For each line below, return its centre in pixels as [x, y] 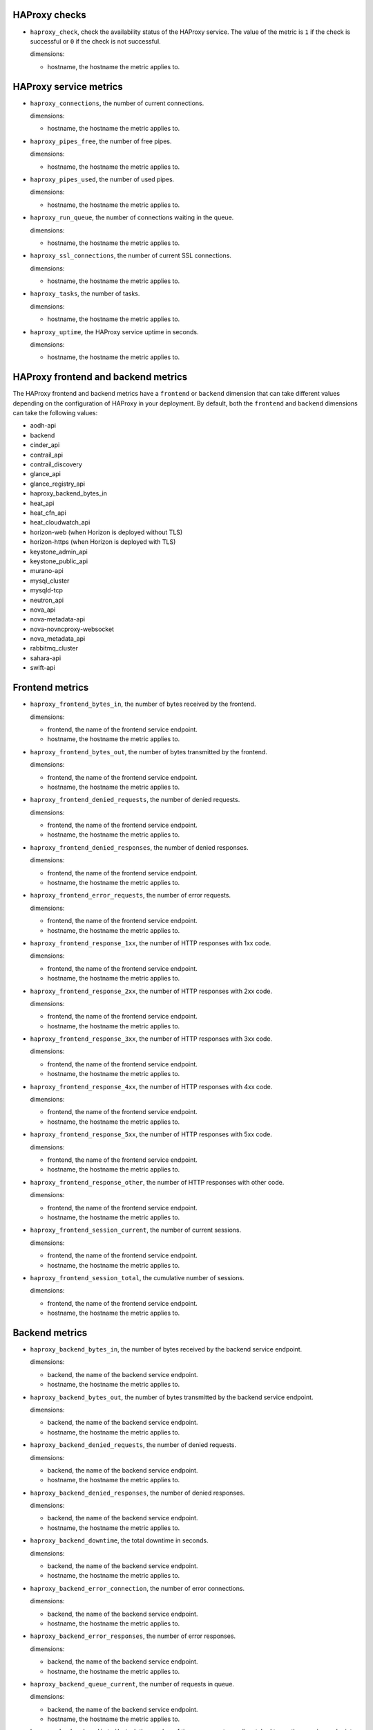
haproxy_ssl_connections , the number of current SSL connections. [131, 255]
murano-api [47, 571]
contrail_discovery [56, 464]
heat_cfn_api [48, 513]
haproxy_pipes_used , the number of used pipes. [102, 179]
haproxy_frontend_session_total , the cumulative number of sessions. [137, 1277]
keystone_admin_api [59, 552]
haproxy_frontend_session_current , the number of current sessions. [136, 1230]
